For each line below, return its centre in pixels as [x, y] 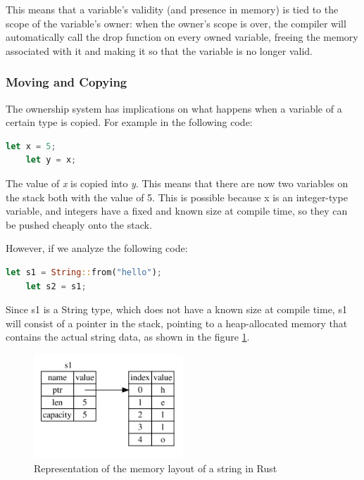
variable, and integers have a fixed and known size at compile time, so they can [177, 211]
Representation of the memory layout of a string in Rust [156, 468]
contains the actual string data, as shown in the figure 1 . [128, 337]
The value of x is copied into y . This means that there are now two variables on [177, 183]
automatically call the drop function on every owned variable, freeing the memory [182, 37]
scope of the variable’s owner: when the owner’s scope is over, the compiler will [176, 23]
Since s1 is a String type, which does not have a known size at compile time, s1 [176, 309]
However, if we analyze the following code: [97, 248]
